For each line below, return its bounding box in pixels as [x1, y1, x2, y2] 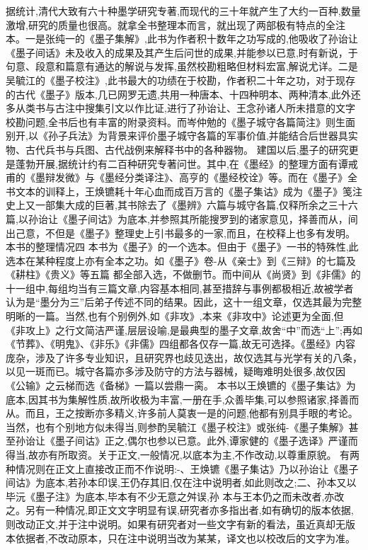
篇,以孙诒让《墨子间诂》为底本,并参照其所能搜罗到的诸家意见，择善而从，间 [6, 211, 358, 226]
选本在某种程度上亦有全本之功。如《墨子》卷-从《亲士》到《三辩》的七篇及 [6, 253, 356, 268]
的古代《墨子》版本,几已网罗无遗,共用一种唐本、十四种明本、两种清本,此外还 [6, 86, 361, 101]
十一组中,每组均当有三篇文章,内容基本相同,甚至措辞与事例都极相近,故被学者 [6, 280, 354, 295]
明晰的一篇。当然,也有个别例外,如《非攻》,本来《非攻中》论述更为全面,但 [6, 309, 344, 323]
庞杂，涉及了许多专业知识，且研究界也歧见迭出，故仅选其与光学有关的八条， [6, 350, 362, 365]
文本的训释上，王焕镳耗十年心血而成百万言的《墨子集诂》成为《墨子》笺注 [15, 183, 362, 198]
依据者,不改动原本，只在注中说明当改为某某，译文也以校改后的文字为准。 [15, 530, 355, 545]
